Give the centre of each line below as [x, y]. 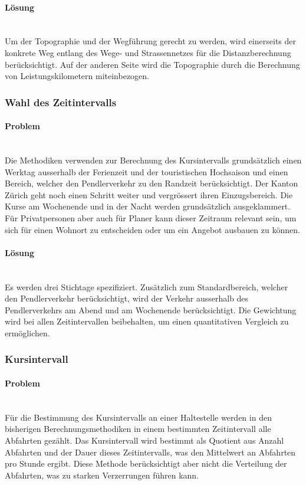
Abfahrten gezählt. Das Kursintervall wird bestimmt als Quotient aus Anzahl [144, 440]
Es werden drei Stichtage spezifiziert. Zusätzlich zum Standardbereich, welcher [147, 286]
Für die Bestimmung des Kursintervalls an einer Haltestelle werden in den [138, 417]
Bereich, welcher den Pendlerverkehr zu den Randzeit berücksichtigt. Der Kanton [152, 183]
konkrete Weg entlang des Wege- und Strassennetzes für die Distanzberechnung [148, 52]
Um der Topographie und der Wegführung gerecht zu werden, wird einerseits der [151, 41]
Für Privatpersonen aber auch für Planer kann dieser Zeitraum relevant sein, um [151, 217]
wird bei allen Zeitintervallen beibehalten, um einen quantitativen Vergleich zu [147, 321]
